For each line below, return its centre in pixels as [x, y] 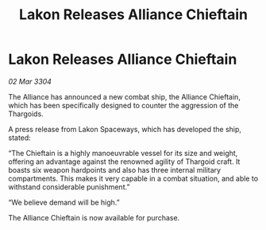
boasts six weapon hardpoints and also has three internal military [114, 170]
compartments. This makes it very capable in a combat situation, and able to [133, 178]
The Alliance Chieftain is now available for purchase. [94, 217]
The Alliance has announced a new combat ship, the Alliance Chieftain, [124, 96]
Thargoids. [26, 114]
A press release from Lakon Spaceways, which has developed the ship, [125, 129]
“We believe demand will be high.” [64, 202]
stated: [20, 138]
